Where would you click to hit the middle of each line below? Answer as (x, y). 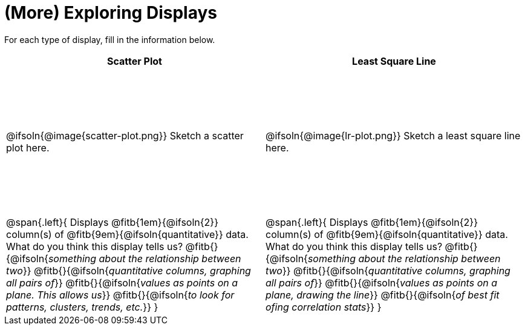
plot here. (28, 147)
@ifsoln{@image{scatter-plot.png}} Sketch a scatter (125, 135)
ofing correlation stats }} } (324, 307)
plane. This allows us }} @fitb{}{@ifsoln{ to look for (120, 295)
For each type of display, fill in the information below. (110, 39)
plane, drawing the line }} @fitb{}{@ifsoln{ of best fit (383, 295)
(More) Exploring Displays (111, 13)
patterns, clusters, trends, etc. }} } (82, 307)
